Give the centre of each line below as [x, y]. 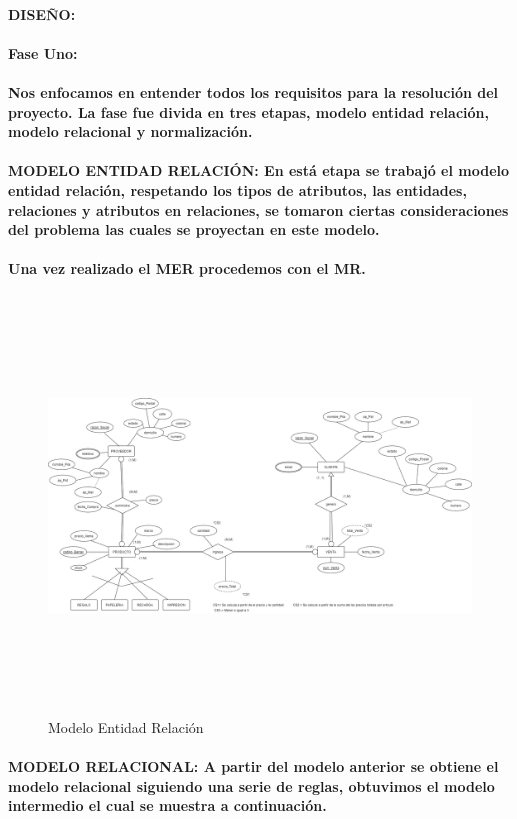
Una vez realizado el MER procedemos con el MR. [187, 268]
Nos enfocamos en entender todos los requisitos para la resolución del [253, 91]
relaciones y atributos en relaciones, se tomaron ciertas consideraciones [258, 209]
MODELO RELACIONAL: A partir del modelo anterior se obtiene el [253, 766]
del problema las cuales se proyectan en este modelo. [194, 229]
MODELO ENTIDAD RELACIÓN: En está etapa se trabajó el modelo [259, 170]
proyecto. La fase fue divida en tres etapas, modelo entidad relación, [248, 111]
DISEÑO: [42, 13]
